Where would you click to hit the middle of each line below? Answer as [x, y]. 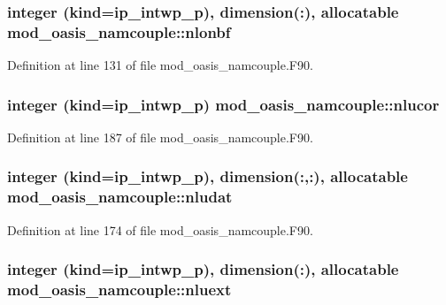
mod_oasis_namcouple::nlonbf [119, 31]
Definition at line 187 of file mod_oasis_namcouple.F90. [160, 137]
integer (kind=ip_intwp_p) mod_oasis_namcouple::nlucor [223, 104]
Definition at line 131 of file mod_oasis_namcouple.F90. [160, 65]
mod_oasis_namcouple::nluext [119, 290]
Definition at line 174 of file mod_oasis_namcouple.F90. [160, 229]
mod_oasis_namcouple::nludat [120, 197]
